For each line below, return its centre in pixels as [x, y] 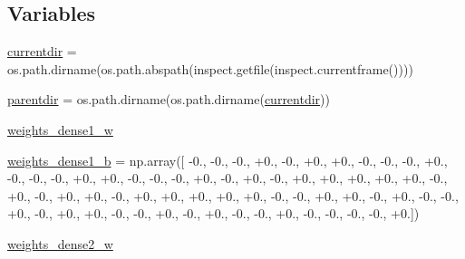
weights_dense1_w [60, 129]
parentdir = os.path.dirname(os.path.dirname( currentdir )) [169, 99]
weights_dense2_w [60, 243]
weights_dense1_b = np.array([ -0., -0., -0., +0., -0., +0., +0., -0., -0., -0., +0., [228, 160]
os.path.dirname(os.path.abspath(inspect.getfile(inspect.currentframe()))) [210, 68]
